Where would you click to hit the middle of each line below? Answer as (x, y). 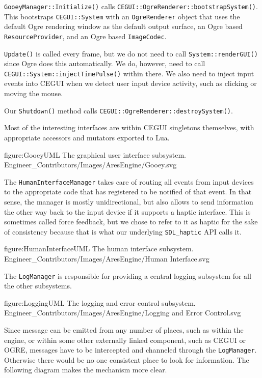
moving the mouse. (34, 93)
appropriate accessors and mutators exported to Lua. (87, 137)
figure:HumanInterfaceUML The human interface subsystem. (99, 249)
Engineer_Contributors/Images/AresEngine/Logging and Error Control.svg (123, 313)
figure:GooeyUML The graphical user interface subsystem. (95, 154)
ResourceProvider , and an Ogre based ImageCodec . (85, 36)
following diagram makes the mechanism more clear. (86, 370)
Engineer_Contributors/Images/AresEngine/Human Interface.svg (107, 258)
